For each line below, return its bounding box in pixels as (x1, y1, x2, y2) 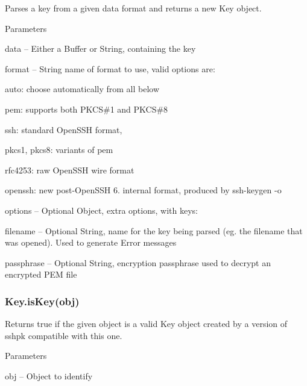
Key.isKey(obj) (5, 293, 80, 308)
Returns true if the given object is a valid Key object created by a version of (5, 317, 288, 330)
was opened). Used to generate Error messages (5, 236, 177, 249)
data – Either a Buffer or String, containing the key (5, 42, 196, 55)
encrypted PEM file (5, 268, 77, 281)
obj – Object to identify (5, 369, 93, 382)
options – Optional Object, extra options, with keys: (5, 204, 198, 216)
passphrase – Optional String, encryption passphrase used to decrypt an (5, 256, 271, 269)
